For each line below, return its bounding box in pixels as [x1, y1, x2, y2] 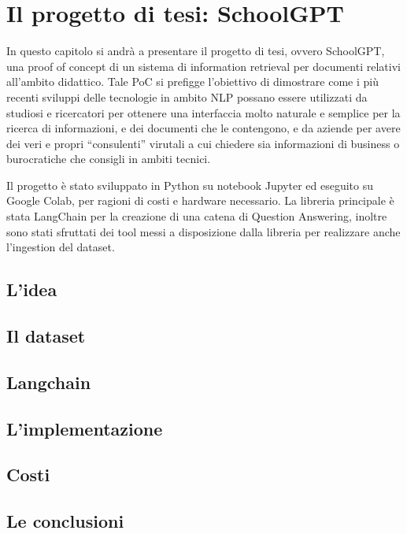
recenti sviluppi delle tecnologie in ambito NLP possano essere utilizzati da [6, 88, 368, 105]
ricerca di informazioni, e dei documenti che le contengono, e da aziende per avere [6, 120, 401, 136]
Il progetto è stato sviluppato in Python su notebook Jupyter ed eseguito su [6, 176, 373, 193]
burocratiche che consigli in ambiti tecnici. [6, 150, 211, 167]
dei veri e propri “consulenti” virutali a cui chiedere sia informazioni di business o [6, 135, 400, 151]
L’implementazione [6, 416, 163, 440]
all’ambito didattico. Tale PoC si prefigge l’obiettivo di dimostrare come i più [6, 73, 379, 90]
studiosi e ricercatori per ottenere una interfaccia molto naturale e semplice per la [6, 104, 401, 121]
